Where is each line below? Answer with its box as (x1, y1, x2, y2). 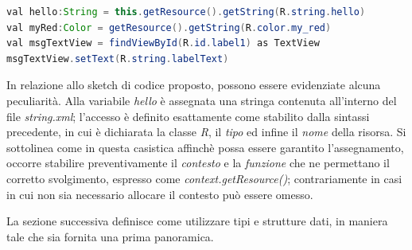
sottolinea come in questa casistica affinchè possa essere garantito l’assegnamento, (6, 139, 404, 155)
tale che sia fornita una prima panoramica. (6, 228, 214, 244)
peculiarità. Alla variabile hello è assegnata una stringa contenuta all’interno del (6, 92, 397, 108)
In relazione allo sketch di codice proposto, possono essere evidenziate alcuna (6, 76, 381, 93)
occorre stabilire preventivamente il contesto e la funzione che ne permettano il (6, 154, 390, 171)
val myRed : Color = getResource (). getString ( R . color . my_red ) (6, 21, 332, 33)
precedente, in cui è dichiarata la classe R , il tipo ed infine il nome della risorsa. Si (6, 123, 406, 140)
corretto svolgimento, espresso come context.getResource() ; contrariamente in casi (6, 170, 402, 186)
